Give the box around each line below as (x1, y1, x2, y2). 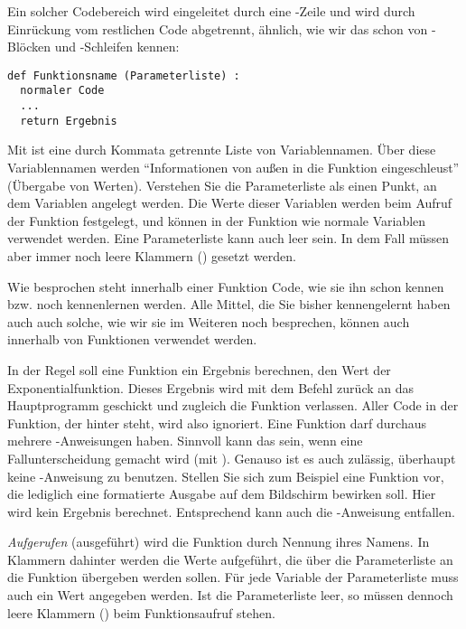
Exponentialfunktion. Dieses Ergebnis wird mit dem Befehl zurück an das (7, 378, 415, 397)
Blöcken (7, 37, 51, 56)
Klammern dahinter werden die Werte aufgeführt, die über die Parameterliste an (7, 549, 453, 568)
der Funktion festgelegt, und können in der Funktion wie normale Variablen (7, 211, 426, 230)
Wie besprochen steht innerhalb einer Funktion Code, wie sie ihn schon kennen (7, 277, 444, 296)
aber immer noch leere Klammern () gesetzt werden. (7, 246, 296, 265)
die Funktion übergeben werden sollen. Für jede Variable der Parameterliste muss (7, 568, 459, 587)
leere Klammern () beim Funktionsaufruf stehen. (7, 603, 275, 622)
